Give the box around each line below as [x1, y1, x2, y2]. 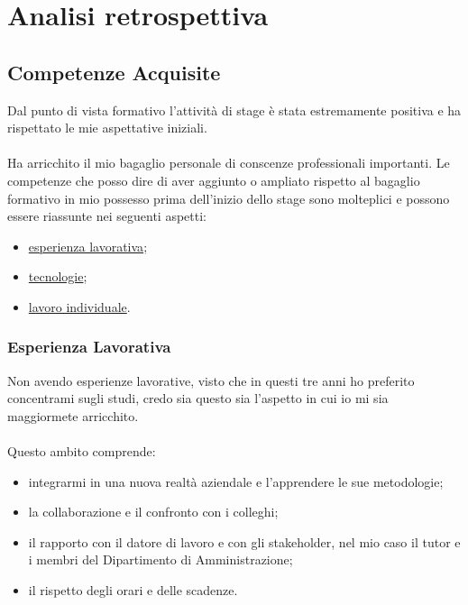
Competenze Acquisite [7, 58, 221, 86]
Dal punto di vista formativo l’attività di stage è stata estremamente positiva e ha [7, 100, 462, 119]
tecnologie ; [28, 267, 87, 286]
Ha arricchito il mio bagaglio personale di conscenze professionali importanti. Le [7, 153, 450, 172]
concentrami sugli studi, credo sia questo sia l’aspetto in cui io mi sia [7, 389, 389, 408]
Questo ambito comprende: [7, 442, 156, 461]
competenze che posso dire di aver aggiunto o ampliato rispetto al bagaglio [7, 170, 420, 189]
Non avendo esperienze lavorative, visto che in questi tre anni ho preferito [7, 371, 415, 390]
